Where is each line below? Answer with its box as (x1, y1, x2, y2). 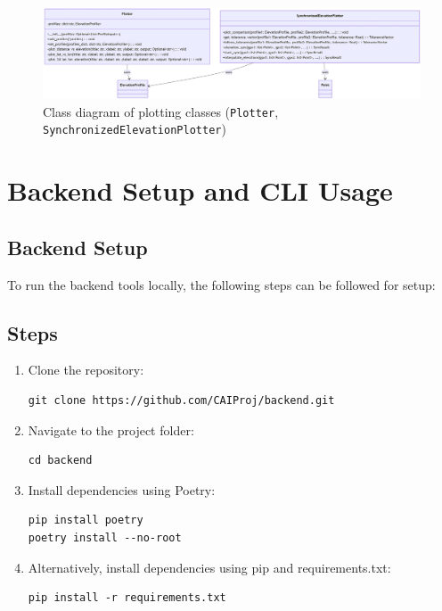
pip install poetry (28, 514, 143, 527)
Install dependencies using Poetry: (28, 480, 216, 499)
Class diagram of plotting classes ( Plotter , (43, 102, 279, 120)
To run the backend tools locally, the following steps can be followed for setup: (7, 275, 436, 293)
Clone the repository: (28, 360, 144, 379)
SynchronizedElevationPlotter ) (43, 120, 226, 138)
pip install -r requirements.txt (28, 591, 226, 605)
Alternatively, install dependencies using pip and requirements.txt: (28, 557, 391, 576)
